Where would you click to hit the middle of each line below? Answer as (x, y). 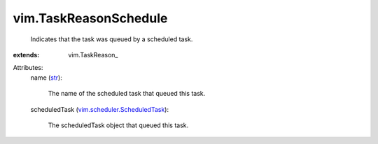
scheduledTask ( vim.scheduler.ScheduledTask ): (100, 109)
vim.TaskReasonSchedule (90, 18)
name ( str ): (46, 78)
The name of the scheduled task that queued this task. (127, 94)
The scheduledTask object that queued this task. (118, 125)
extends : (26, 55)
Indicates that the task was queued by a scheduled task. (112, 39)
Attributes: (28, 68)
